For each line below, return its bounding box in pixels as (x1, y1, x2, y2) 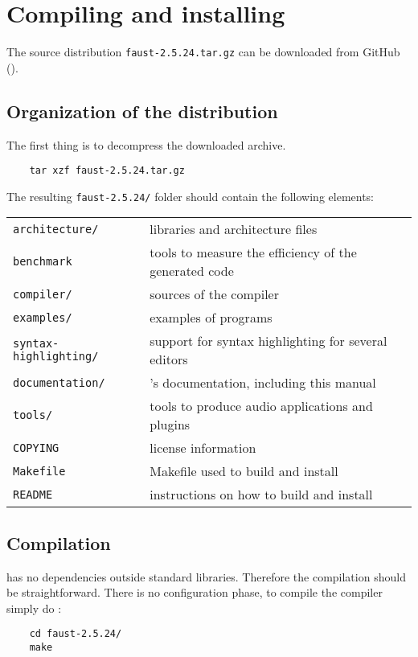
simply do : (6, 599, 62, 616)
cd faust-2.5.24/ (29, 628, 122, 640)
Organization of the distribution (6, 98, 278, 123)
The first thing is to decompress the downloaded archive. (6, 136, 286, 153)
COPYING (13, 441, 59, 454)
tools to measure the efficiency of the (150, 243, 357, 262)
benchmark (13, 255, 72, 269)
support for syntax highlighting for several (150, 331, 387, 351)
